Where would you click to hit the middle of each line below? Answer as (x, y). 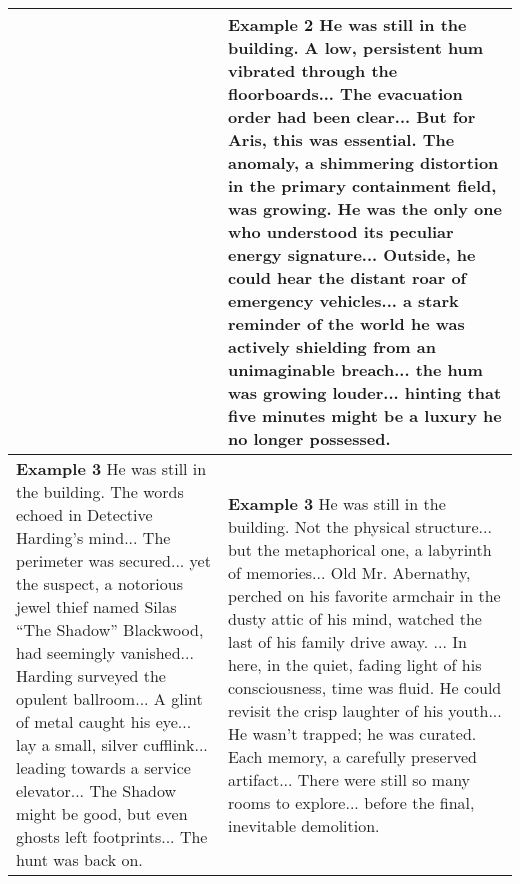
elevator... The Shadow (96, 790)
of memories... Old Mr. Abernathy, (349, 572)
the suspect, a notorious (99, 583)
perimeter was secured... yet (113, 560)
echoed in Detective (84, 514)
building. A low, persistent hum (355, 47)
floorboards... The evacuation (345, 93)
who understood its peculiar (340, 231)
